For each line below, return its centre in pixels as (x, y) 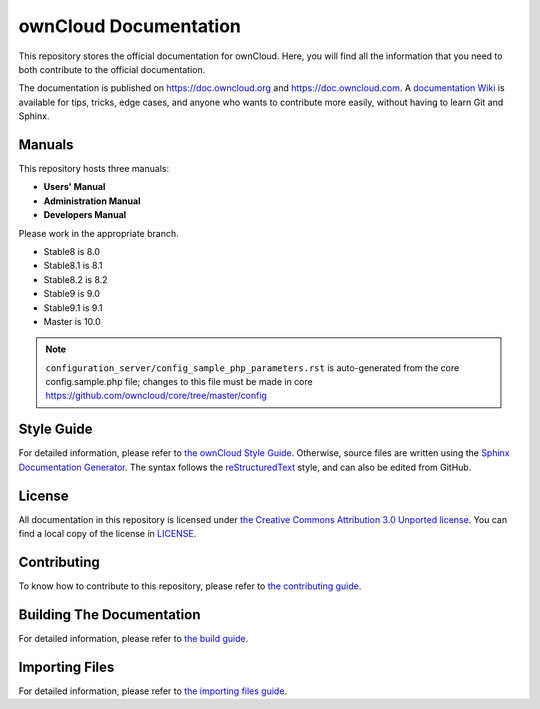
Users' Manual (74, 187)
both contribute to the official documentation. (112, 69)
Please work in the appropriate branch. (98, 233)
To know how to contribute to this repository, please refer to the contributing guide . (190, 586)
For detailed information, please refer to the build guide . (133, 638)
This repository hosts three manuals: (94, 169)
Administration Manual (92, 201)
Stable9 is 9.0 (71, 294)
